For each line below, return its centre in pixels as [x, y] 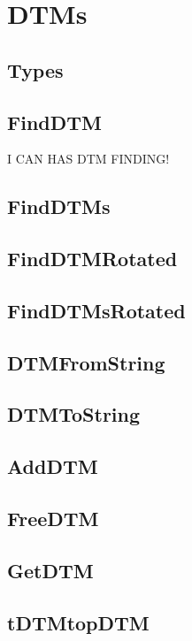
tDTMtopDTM [78, 622]
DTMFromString [86, 362]
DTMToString [74, 414]
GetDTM [50, 570]
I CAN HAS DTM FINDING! [88, 159]
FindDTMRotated [92, 259]
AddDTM [53, 466]
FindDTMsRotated [96, 310]
